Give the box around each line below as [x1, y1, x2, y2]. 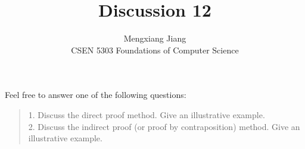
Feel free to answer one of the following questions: [5, 88, 186, 101]
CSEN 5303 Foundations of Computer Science [71, 43, 239, 56]
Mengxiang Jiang [123, 32, 186, 45]
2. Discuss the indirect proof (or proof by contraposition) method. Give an [28, 120, 300, 132]
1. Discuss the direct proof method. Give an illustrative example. [28, 108, 265, 121]
